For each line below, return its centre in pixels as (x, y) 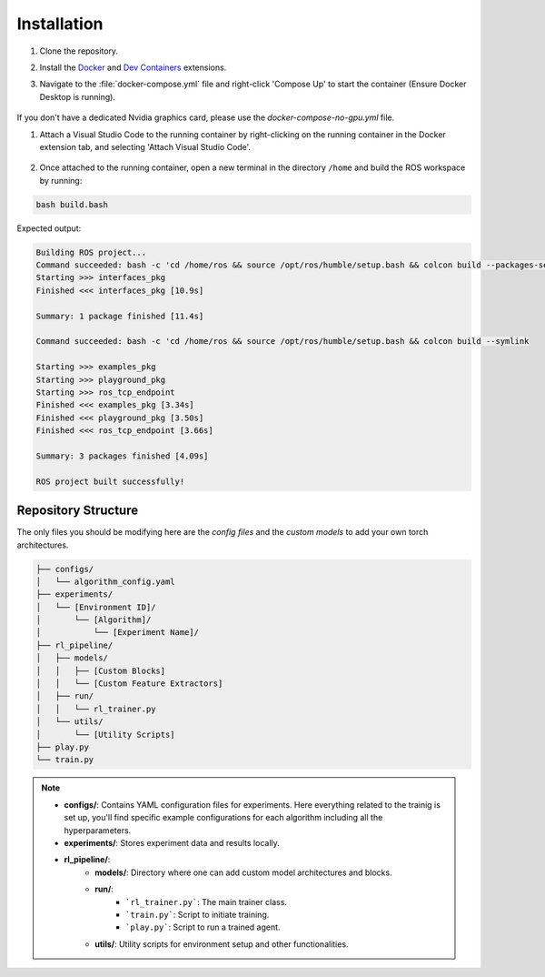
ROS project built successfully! (110, 481)
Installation (60, 24)
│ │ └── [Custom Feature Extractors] (129, 684)
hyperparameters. (98, 830)
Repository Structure (78, 511)
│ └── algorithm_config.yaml (106, 581)
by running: (61, 180)
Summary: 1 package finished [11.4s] (120, 316)
